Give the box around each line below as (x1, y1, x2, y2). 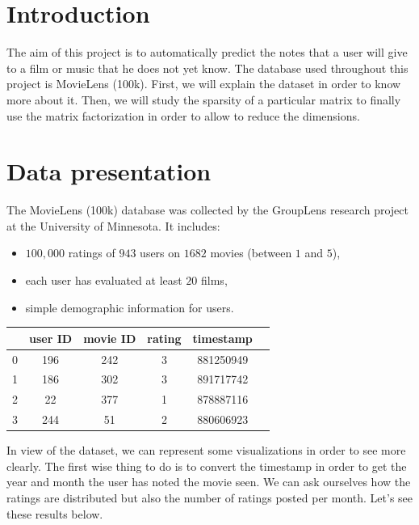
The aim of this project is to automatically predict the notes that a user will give (6, 44, 408, 61)
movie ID (83, 329, 136, 346)
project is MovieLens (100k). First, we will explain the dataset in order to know (6, 75, 401, 92)
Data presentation (6, 155, 212, 188)
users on (140, 244, 181, 261)
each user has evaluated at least (25, 272, 182, 288)
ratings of (68, 244, 115, 261)
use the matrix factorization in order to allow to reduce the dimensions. (6, 107, 360, 124)
